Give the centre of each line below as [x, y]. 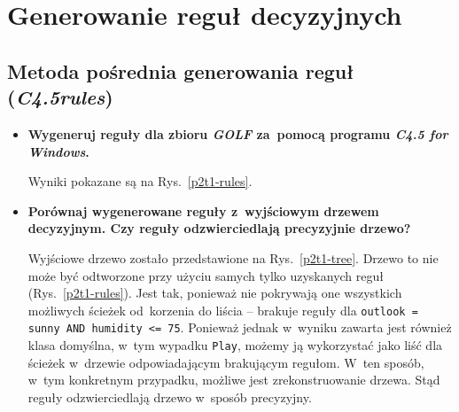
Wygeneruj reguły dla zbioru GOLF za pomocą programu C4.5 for [238, 133]
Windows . [58, 151]
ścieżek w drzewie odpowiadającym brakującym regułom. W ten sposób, [226, 362]
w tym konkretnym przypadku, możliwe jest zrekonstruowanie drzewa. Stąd [234, 380]
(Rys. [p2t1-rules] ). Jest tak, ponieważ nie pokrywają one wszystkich [215, 293]
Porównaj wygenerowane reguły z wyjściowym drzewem [203, 210]
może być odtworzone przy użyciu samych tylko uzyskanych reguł [206, 275]
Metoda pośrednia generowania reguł [181, 70]
